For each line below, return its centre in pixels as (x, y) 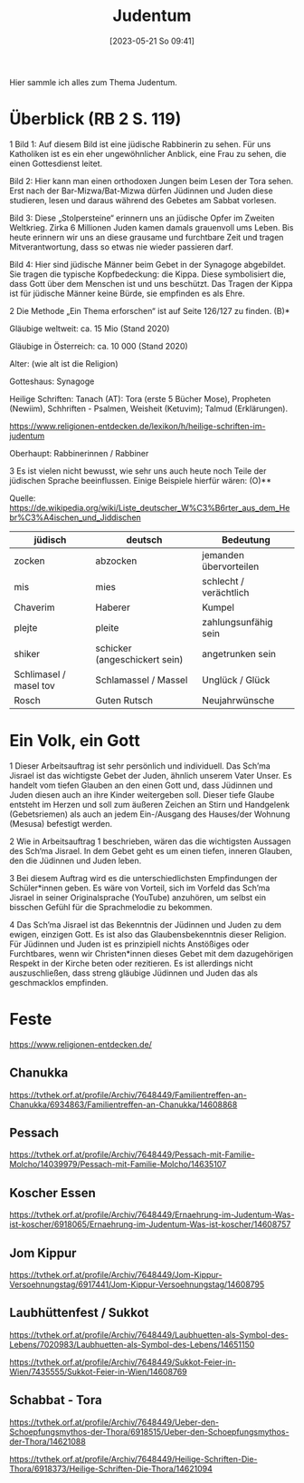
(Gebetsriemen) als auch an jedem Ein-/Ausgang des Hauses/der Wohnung (150, 814)
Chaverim (34, 607)
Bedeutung (246, 539)
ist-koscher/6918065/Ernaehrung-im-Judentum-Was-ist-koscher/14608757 (150, 1224)
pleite (107, 627)
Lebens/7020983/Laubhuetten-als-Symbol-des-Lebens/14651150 (132, 1344)
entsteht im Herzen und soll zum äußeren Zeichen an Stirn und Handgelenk (150, 804)
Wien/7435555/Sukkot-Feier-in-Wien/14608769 (98, 1371)
